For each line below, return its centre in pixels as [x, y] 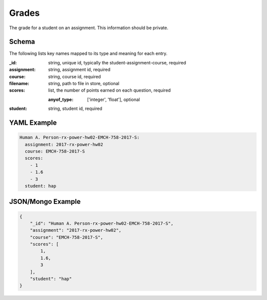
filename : [19, 84]
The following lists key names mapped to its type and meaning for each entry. [88, 53]
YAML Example [33, 123]
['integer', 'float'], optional [114, 100]
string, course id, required [75, 76]
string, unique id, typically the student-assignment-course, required [117, 62]
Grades [24, 13]
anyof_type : [61, 100]
